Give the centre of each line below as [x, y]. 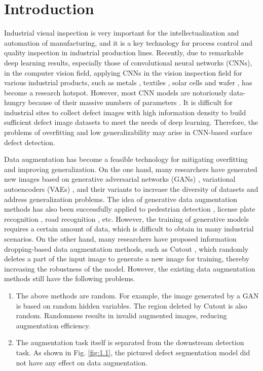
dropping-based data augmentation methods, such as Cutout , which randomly [126, 248]
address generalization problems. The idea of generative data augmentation [121, 199]
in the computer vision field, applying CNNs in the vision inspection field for [123, 72]
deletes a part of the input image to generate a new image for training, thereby [127, 259]
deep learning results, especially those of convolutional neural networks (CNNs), [128, 62]
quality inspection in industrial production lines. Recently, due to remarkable [124, 53]
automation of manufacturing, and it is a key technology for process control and [128, 42]
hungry [15, 102]
